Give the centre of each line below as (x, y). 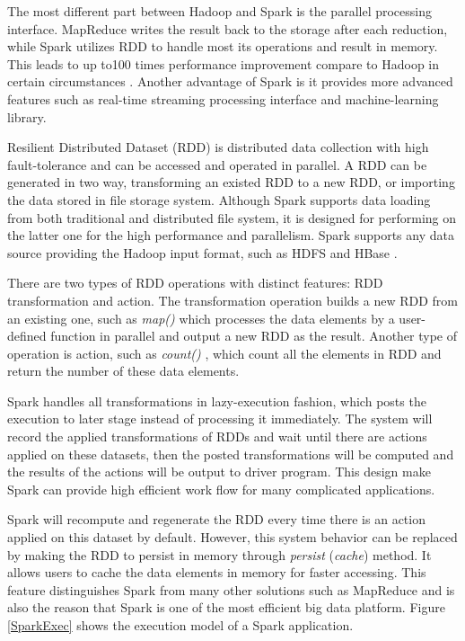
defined (27, 336)
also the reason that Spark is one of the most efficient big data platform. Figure (226, 607)
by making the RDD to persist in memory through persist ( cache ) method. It (219, 554)
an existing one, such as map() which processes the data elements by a (201, 318)
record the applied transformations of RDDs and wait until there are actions (217, 436)
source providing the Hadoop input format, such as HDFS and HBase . (202, 252)
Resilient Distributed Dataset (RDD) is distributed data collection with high (218, 147)
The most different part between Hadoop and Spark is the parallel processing (220, 11)
